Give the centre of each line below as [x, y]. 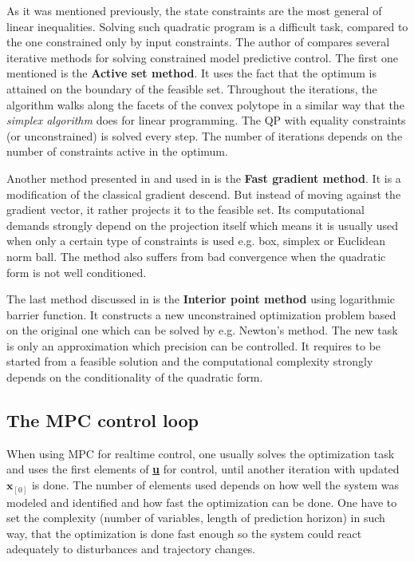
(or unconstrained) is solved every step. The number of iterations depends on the [205, 135]
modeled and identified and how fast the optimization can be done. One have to [202, 502]
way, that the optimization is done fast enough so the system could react [184, 533]
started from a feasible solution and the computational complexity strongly [190, 361]
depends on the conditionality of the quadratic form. [135, 377]
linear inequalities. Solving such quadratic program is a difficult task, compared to [207, 26]
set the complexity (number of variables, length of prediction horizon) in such [196, 518]
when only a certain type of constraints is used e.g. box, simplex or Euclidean [196, 241]
